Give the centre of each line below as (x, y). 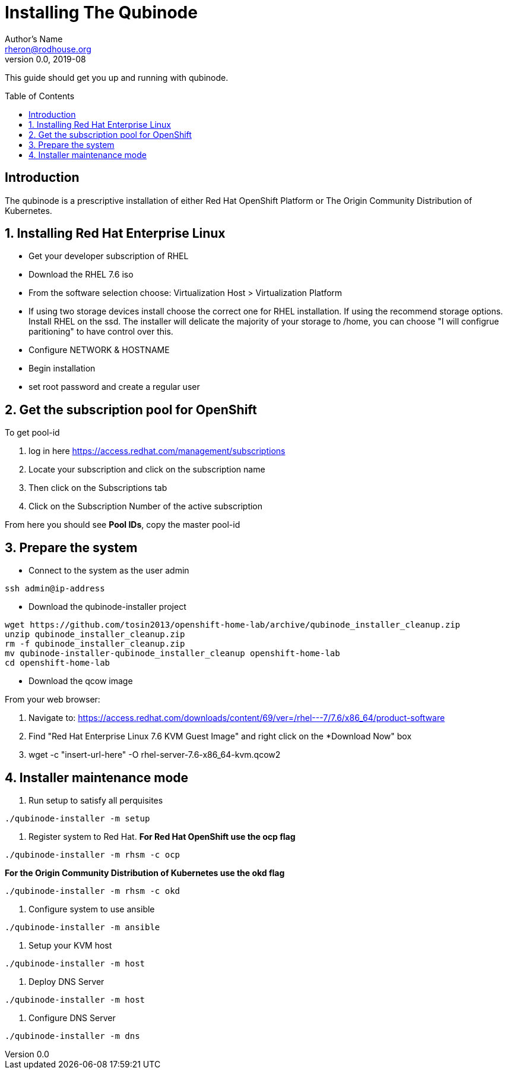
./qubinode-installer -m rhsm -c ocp (93, 854)
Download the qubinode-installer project (107, 607)
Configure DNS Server (72, 1018)
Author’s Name (34, 39)
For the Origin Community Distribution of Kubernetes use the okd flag (145, 873)
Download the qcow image (81, 681)
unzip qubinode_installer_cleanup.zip (95, 634)
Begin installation (62, 369)
